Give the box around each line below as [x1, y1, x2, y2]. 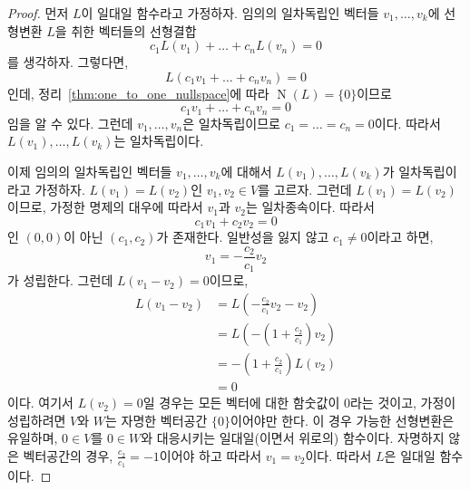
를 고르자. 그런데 [258, 179, 352, 198]
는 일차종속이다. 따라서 [245, 197, 375, 216]
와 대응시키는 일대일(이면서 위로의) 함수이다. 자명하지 [141, 428, 445, 447]
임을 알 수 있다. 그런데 [7, 113, 133, 132]
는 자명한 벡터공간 [105, 410, 208, 429]
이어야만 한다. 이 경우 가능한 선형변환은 [230, 410, 455, 429]
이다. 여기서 [7, 393, 73, 412]
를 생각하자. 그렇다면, [7, 53, 129, 72]
